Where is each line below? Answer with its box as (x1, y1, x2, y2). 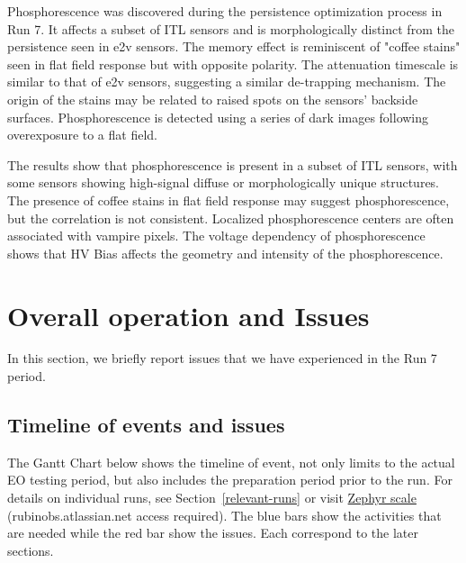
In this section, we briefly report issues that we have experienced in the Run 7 (7, 349, 437, 368)
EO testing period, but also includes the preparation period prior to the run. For (7, 470, 453, 489)
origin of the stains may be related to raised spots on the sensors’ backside (7, 89, 418, 108)
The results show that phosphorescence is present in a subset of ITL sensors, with (7, 155, 458, 174)
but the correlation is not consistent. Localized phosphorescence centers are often (7, 208, 454, 227)
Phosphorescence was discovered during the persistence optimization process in (7, 2, 443, 20)
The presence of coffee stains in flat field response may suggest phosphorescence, (7, 190, 450, 209)
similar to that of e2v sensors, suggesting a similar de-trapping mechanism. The (7, 72, 446, 91)
